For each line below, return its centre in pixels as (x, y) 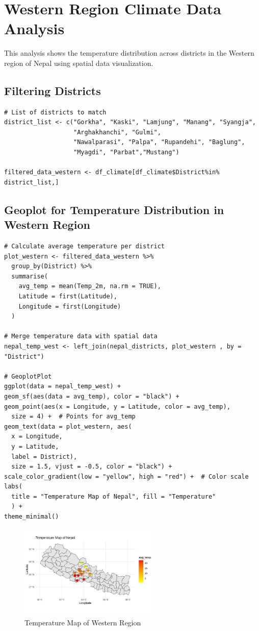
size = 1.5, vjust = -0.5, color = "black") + (92, 467)
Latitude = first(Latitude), (68, 297)
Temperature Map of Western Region (83, 623)
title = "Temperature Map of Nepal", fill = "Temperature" (114, 496)
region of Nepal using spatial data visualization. (79, 63)
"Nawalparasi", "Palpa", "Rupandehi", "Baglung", (159, 142)
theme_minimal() (32, 517)
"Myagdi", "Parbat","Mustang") (126, 153)
